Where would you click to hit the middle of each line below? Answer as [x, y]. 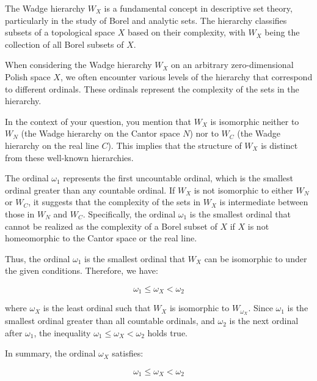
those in [20, 213]
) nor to [204, 133]
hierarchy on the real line [52, 145]
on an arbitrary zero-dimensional [232, 65]
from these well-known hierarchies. [69, 157]
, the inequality [62, 332]
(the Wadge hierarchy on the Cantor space [100, 133]
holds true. [168, 332]
